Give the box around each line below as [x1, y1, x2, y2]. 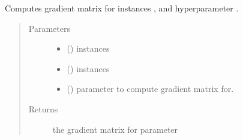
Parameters [28, 22, 70, 34]
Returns [28, 102, 58, 115]
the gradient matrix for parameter [52, 123, 178, 135]
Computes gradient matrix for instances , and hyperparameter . [5, 2, 239, 14]
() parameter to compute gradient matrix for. [67, 82, 234, 95]
